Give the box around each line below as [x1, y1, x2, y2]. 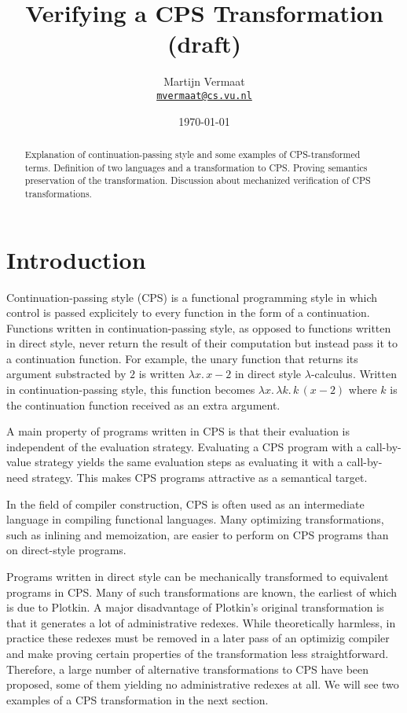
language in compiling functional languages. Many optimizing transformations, [6, 511, 384, 527]
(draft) [167, 28, 242, 60]
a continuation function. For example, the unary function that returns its [6, 350, 358, 366]
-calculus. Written [310, 366, 397, 382]
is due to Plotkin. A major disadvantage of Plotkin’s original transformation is [6, 599, 384, 616]
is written [138, 366, 185, 382]
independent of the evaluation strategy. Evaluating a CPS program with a [6, 438, 362, 454]
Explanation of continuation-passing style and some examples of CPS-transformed [24, 147, 361, 160]
